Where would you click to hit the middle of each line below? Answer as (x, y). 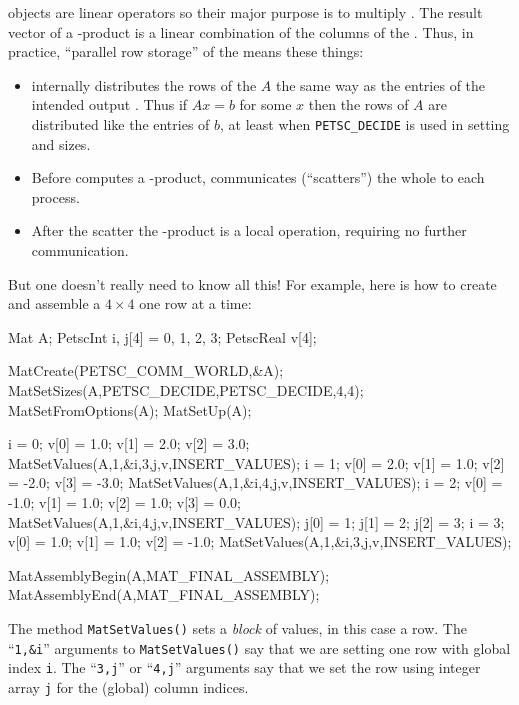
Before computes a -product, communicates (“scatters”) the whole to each (258, 177)
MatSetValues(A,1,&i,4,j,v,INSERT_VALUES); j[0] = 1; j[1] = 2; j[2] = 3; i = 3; (256, 521)
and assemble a (54, 303)
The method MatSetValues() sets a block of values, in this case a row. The (237, 627)
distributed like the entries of (120, 123)
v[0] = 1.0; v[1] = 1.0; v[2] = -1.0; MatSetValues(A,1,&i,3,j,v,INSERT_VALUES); (260, 541)
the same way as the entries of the (380, 84)
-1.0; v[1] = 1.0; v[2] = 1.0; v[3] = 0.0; (124, 501)
